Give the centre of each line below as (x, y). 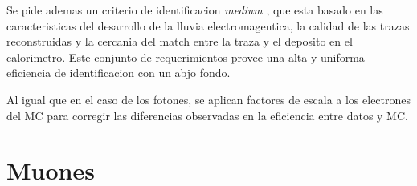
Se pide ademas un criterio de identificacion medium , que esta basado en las (195, 10)
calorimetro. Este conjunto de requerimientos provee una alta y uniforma (186, 57)
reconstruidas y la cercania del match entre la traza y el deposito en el (180, 41)
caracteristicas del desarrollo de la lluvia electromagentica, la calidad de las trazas (208, 25)
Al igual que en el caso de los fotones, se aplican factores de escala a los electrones (209, 99)
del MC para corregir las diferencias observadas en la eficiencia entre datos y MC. (207, 115)
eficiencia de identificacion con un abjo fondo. (119, 73)
